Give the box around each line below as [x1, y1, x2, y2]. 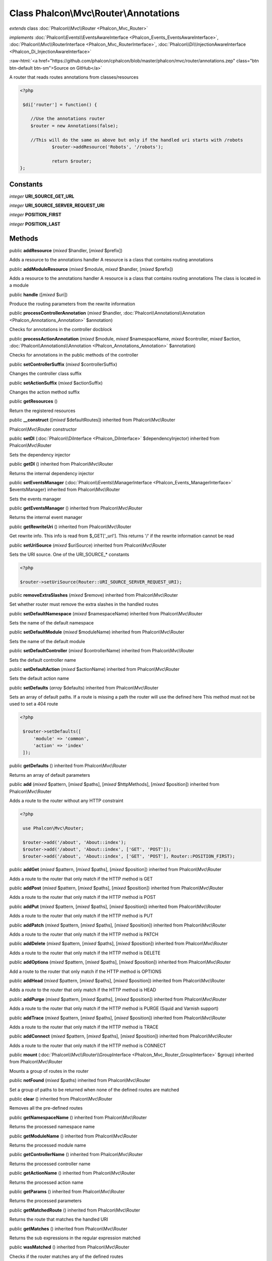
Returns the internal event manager [9, 514, 83, 521]
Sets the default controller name [9, 657, 77, 663]
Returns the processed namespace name [9, 1124, 95, 1130]
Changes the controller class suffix [9, 371, 82, 377]
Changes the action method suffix [9, 389, 80, 395]
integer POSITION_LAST [9, 221, 60, 227]
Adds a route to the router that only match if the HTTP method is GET [9, 876, 153, 882]
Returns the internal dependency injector [9, 470, 94, 476]
